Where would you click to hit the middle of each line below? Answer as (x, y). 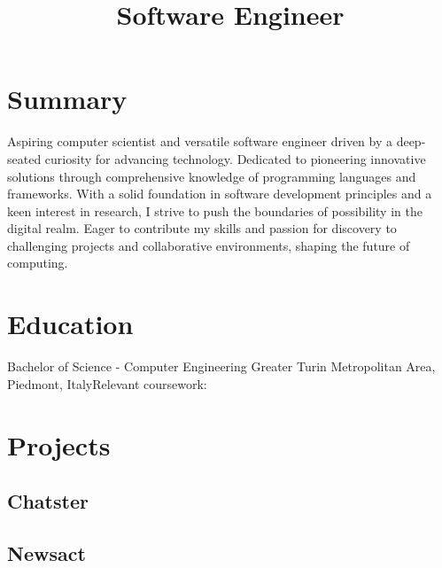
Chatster (48, 501)
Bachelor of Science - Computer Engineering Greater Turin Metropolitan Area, (221, 366)
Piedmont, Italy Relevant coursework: (107, 383)
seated (24, 158)
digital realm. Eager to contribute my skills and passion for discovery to (202, 228)
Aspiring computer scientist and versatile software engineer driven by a (200, 141)
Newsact (47, 552)
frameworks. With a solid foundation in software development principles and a (220, 194)
